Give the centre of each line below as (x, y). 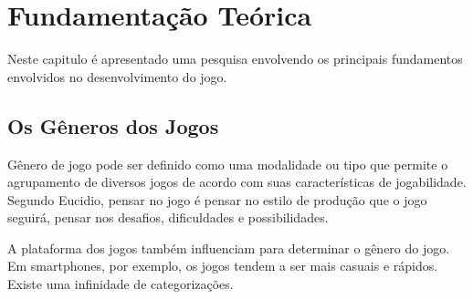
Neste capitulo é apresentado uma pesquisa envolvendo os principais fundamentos (235, 59)
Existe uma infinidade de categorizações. (121, 284)
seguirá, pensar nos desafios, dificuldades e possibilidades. (168, 217)
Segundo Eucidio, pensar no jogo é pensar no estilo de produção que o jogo (217, 199)
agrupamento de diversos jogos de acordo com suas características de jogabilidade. (237, 182)
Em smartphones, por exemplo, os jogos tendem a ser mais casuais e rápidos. (223, 266)
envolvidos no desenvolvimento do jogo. (117, 76)
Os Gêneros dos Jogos (113, 125)
